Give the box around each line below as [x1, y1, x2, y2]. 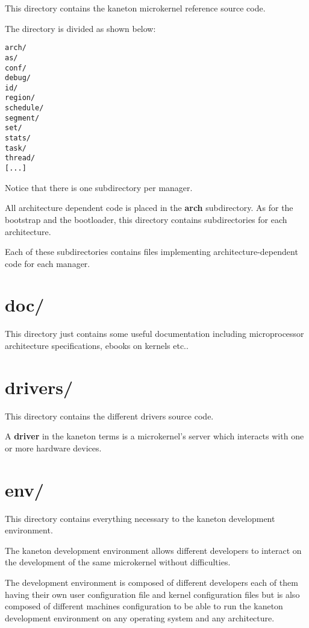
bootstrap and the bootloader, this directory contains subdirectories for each [5, 213, 287, 225]
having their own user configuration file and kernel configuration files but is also [5, 588, 300, 600]
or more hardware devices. [5, 441, 102, 454]
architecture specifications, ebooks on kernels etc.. [5, 339, 189, 351]
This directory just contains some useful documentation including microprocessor [5, 327, 304, 340]
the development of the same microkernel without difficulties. [5, 556, 231, 568]
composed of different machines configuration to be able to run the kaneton [5, 600, 283, 612]
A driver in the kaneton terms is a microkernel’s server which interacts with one [5, 430, 304, 442]
